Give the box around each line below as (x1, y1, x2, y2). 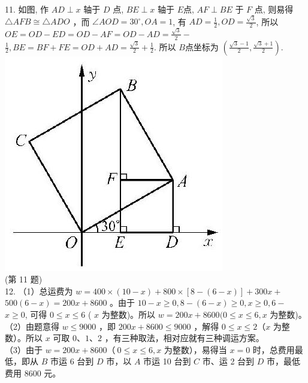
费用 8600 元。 (5, 367, 61, 379)
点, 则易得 (254, 3, 294, 15)
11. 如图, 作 (5, 3, 49, 15)
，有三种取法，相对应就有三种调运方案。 (104, 332, 264, 344)
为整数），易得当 (164, 343, 227, 355)
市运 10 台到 (143, 355, 191, 367)
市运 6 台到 (50, 355, 94, 367)
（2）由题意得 (5, 320, 59, 332)
